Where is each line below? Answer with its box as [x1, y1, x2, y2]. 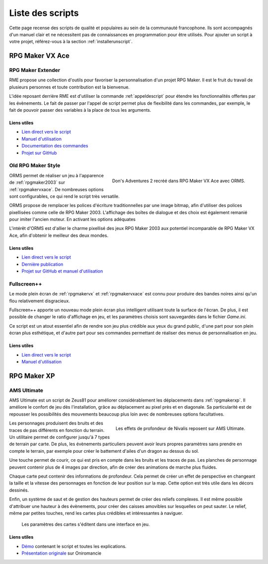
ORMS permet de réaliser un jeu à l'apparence [9, 172, 104, 178]
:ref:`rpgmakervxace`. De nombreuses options [9, 186, 104, 192]
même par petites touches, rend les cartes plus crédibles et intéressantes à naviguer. [9, 510, 184, 516]
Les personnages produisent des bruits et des [9, 420, 104, 426]
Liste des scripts [9, 7, 79, 18]
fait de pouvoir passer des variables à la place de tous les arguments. [9, 107, 151, 113]
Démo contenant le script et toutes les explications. [21, 543, 127, 549]
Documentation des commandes [21, 143, 88, 149]
